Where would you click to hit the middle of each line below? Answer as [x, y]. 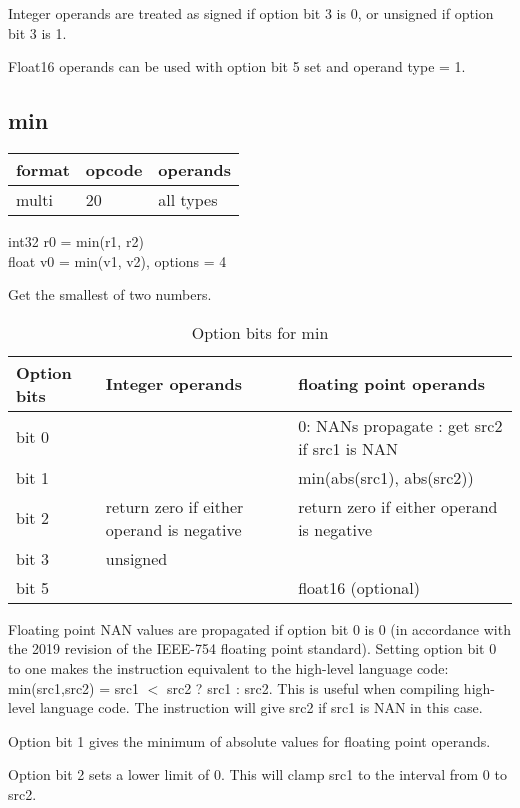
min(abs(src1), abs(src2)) [386, 477]
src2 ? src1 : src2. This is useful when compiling [313, 687]
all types [188, 199]
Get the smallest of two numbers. [110, 294]
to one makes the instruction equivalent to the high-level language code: [228, 667]
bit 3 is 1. [37, 32]
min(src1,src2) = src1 [73, 687]
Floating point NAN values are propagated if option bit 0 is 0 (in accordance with [259, 628]
